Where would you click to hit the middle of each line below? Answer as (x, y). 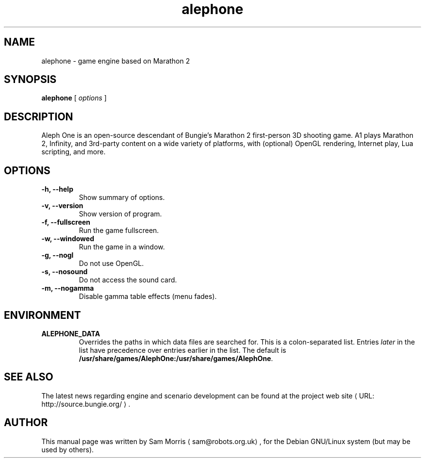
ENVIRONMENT (42, 315)
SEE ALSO (29, 377)
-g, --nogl (57, 255)
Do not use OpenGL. (111, 264)
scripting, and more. (74, 152)
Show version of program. (120, 214)
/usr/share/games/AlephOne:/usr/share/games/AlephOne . (176, 358)
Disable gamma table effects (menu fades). (148, 297)
